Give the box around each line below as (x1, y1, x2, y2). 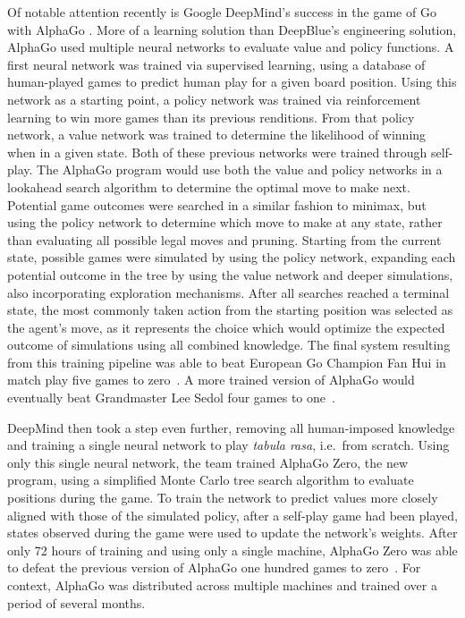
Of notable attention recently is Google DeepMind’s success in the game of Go (7, 3, 436, 21)
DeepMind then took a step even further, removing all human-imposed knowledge (7, 418, 455, 436)
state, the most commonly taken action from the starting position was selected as (7, 301, 453, 319)
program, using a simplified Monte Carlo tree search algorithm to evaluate (7, 470, 414, 489)
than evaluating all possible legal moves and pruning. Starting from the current (7, 230, 442, 249)
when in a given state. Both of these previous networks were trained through (7, 142, 427, 161)
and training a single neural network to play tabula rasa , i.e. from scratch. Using (7, 436, 450, 454)
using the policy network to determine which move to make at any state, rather (7, 213, 443, 232)
